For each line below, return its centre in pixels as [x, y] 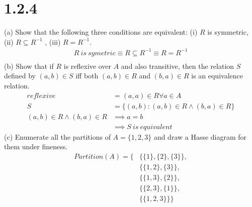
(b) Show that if [29, 66]
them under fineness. [36, 146]
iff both [87, 76]
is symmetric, [228, 32]
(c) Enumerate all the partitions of [57, 136]
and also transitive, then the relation [178, 66]
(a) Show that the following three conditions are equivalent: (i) [101, 32]
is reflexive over [88, 66]
